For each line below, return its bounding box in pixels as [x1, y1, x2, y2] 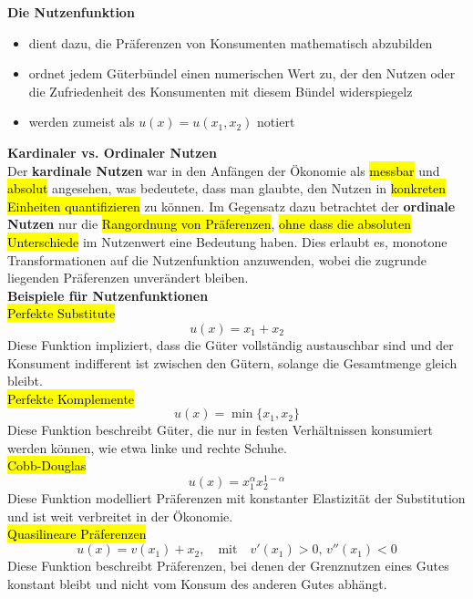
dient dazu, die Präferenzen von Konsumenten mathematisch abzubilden [28, 33, 433, 52]
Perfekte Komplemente [7, 388, 135, 408]
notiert [257, 112, 295, 131]
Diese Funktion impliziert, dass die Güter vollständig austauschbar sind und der [7, 335, 454, 354]
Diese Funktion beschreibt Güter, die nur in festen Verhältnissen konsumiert [7, 420, 434, 439]
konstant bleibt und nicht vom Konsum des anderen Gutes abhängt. [7, 573, 387, 593]
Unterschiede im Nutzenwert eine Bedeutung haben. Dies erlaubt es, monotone [7, 232, 447, 251]
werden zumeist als [28, 112, 135, 131]
